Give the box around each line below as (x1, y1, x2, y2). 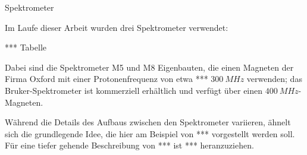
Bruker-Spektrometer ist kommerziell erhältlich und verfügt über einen (5, 84, 263, 96)
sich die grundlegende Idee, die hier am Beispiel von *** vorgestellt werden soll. (5, 127, 295, 140)
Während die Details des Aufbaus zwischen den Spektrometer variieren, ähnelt (5, 116, 291, 128)
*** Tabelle (5, 41, 46, 53)
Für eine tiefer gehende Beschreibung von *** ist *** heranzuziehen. (5, 139, 254, 151)
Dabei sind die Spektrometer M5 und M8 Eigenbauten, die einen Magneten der (5, 61, 294, 73)
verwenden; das (246, 72, 302, 85)
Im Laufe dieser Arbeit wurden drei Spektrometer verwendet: (5, 21, 228, 33)
